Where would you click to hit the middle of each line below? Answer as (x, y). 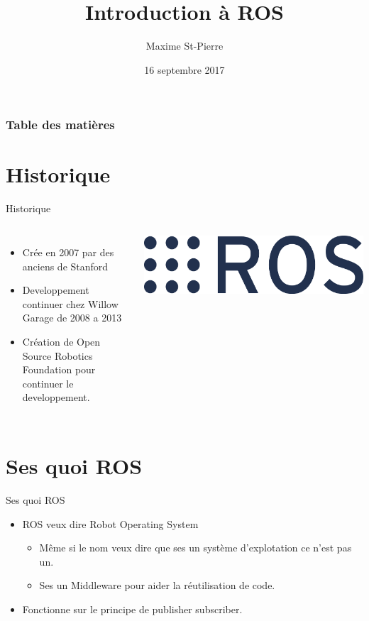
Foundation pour (59, 369)
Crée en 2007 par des (68, 252)
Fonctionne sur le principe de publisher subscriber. (132, 609)
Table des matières (60, 125)
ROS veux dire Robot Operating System (110, 523)
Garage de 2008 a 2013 (72, 318)
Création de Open (61, 341)
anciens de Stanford (65, 266)
